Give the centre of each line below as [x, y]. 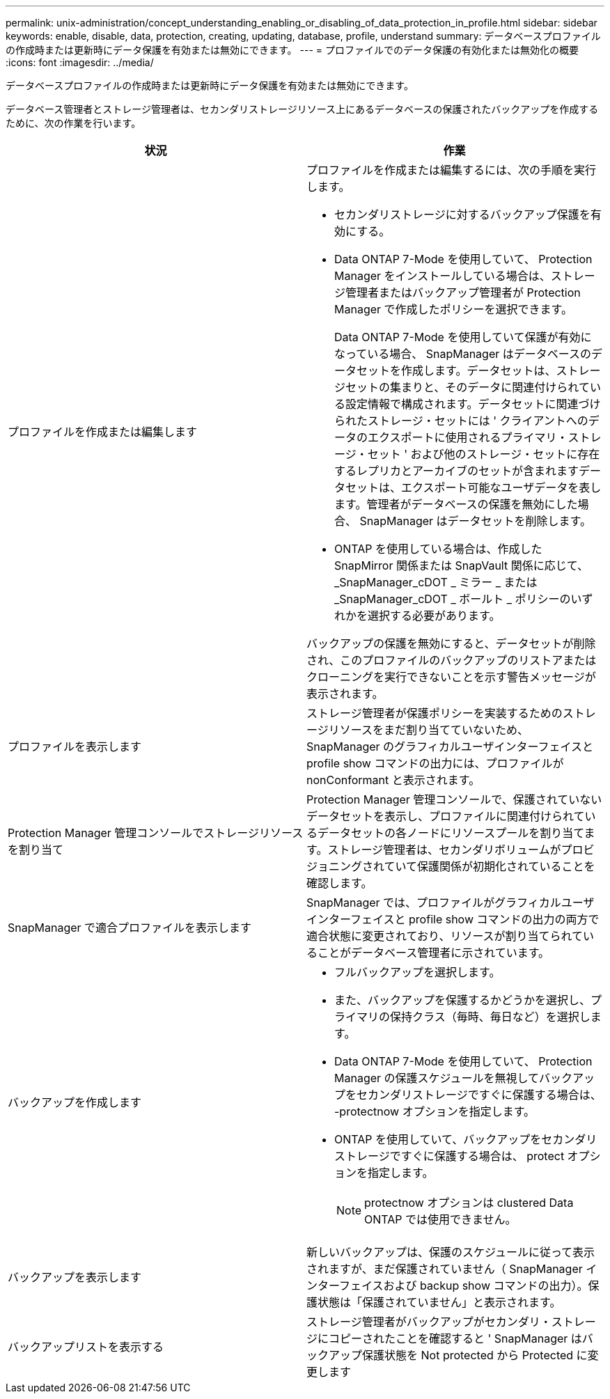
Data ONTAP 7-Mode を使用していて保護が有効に [463, 337]
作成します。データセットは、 [479, 370]
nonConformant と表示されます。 [393, 780]
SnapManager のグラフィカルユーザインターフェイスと [450, 747]
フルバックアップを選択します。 [417, 972]
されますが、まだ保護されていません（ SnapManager [445, 1269]
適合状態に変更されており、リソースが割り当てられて [445, 936]
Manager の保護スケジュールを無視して [437, 1078]
